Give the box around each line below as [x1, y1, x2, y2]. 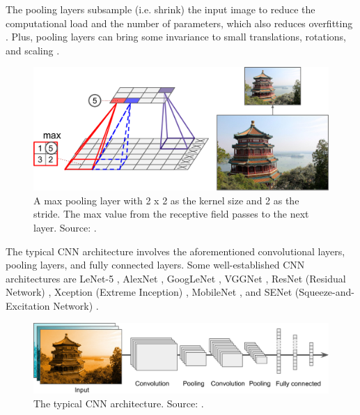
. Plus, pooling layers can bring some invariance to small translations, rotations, [6, 29, 347, 44]
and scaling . [6, 43, 60, 57]
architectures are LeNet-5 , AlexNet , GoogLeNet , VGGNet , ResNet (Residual [6, 271, 346, 285]
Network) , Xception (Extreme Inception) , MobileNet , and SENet [6, 285, 292, 299]
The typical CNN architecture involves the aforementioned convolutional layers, [6, 243, 345, 258]
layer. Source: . [33, 220, 97, 234]
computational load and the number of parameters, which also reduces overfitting [6, 15, 353, 30]
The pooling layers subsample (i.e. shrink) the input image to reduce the [6, 2, 315, 16]
